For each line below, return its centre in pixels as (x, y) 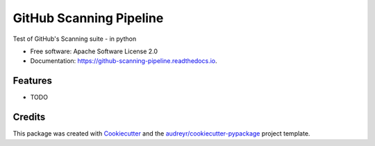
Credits (29, 117)
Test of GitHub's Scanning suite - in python (75, 39)
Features (32, 81)
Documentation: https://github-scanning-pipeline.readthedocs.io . (124, 61)
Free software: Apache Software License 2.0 (94, 51)
